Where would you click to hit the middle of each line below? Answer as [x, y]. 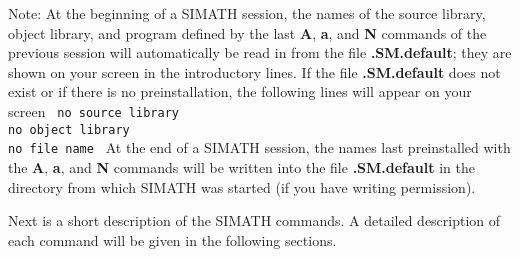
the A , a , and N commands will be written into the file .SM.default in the [241, 166]
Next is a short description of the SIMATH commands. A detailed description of [254, 220]
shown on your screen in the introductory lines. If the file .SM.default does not [254, 71]
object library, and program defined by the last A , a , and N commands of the [247, 32]
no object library [69, 129]
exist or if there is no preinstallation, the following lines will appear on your [240, 91]
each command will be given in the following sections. [172, 239]
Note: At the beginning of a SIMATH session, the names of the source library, [247, 13]
